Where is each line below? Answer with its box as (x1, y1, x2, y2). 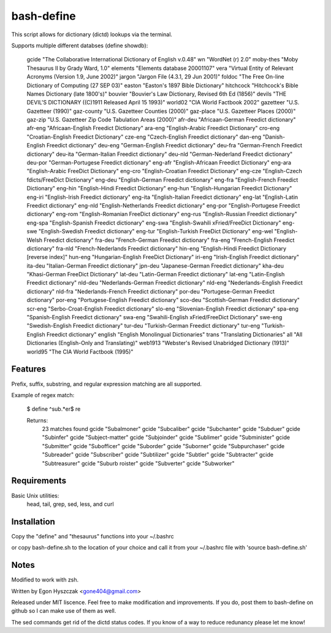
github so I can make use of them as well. (11, 607, 116, 615)
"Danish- (262, 133, 285, 141)
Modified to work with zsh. (11, 576, 79, 583)
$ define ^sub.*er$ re (26, 405, 81, 413)
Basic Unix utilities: (11, 492, 59, 499)
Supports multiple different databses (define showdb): (11, 42, 148, 49)
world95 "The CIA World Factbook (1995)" (26, 348, 134, 355)
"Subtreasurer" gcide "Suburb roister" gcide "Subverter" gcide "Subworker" (42, 459, 235, 467)
